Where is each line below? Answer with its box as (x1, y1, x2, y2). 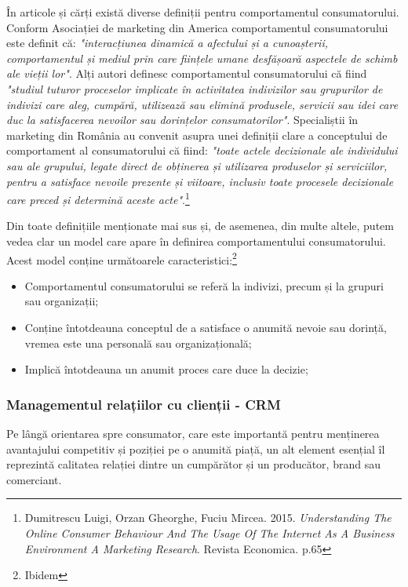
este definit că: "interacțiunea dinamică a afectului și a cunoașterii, (6, 35, 329, 51)
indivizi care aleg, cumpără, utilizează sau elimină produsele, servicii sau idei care (6, 96, 399, 112)
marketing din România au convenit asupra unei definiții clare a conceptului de (6, 126, 388, 143)
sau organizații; (24, 293, 99, 309)
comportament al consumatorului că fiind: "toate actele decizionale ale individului (6, 142, 398, 159)
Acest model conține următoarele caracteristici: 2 (6, 249, 237, 268)
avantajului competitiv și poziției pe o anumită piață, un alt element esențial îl (6, 440, 385, 457)
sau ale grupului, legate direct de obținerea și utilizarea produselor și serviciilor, (6, 157, 388, 173)
